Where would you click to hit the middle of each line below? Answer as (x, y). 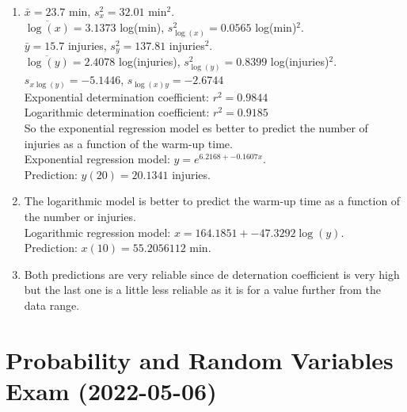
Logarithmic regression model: (97, 232)
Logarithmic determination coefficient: (117, 112)
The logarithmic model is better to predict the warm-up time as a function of (212, 201)
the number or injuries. (80, 217)
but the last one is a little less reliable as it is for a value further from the (202, 290)
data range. (52, 305)
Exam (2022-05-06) (111, 390)
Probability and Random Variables (200, 359)
